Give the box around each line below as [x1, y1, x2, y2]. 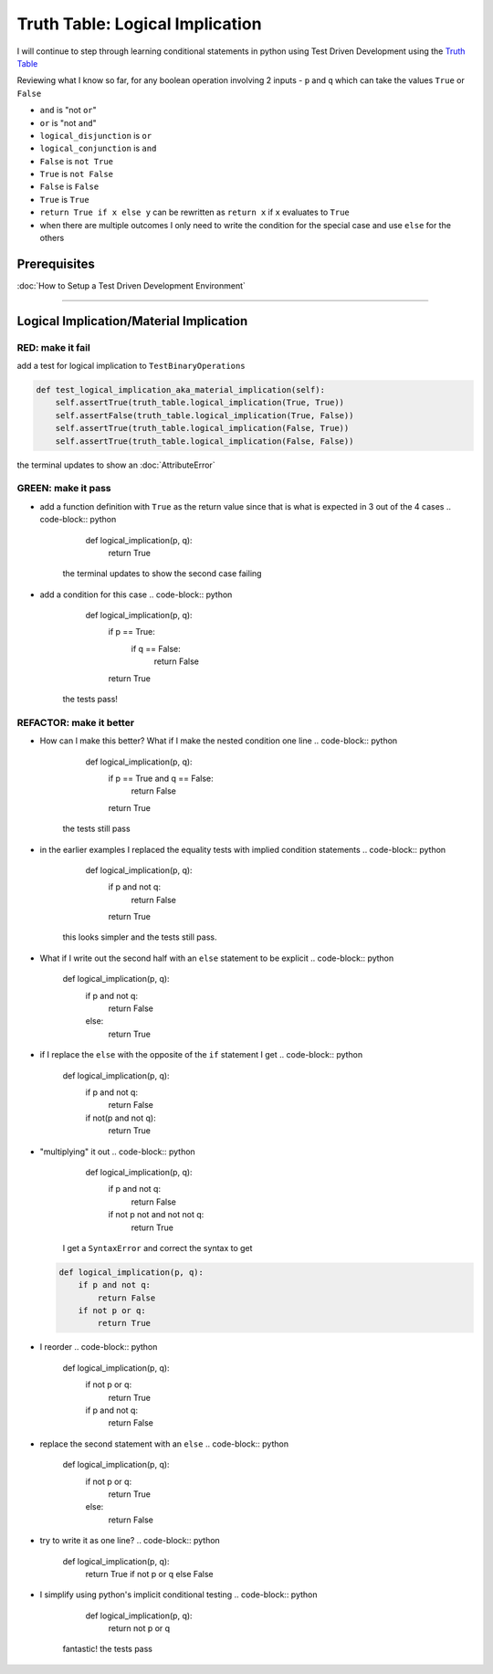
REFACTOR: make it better [16, 716, 135, 729]
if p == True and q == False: [108, 773, 214, 784]
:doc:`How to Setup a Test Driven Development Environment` [16, 279, 246, 291]
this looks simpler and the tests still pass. [62, 932, 217, 942]
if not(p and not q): [85, 1112, 156, 1123]
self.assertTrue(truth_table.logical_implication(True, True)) [55, 397, 345, 408]
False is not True [39, 155, 114, 166]
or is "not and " [39, 117, 98, 128]
